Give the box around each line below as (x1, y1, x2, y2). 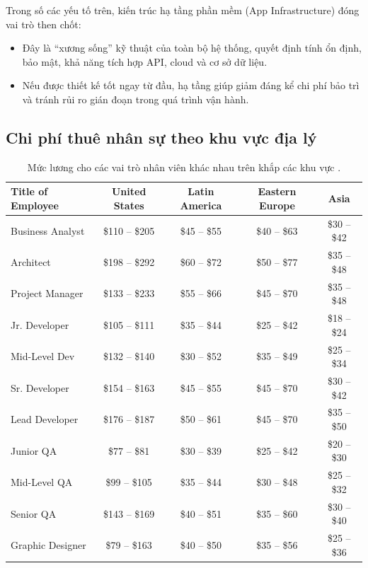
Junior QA (11, 443, 57, 458)
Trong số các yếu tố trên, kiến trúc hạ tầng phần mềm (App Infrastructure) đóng (6, 3, 360, 17)
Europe (258, 197, 295, 212)
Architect (11, 255, 51, 269)
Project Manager (11, 286, 84, 301)
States (113, 197, 144, 212)
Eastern (258, 184, 297, 199)
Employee (11, 197, 59, 212)
